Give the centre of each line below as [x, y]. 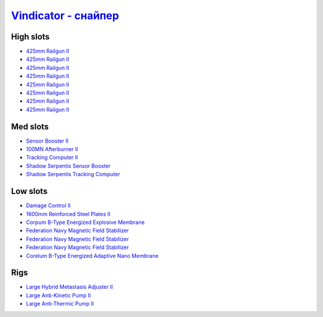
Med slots [30, 126]
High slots [31, 37]
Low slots [29, 191]
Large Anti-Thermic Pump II [60, 304]
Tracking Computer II [52, 158]
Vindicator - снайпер [65, 16]
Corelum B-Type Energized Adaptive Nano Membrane [92, 256]
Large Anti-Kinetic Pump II [58, 295]
